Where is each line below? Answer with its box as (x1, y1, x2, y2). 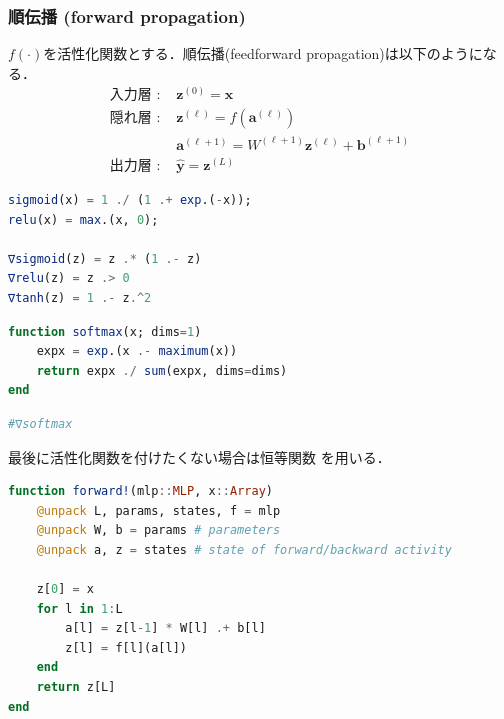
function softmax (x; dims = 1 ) (8, 324, 202, 339)
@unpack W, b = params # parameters (36, 523, 281, 538)
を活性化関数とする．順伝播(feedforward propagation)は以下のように (43, 43, 483, 64)
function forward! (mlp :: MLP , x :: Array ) (8, 484, 273, 499)
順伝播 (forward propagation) (8, 3, 246, 28)
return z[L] (36, 680, 116, 695)
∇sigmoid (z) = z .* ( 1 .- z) (8, 251, 202, 266)
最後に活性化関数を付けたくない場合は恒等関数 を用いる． (8, 446, 391, 467)
